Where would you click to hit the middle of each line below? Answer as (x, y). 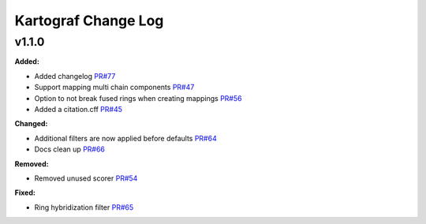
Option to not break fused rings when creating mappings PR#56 (138, 98)
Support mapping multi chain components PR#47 (114, 88)
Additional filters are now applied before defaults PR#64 (125, 138)
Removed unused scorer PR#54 (86, 178)
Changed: (31, 124)
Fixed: (25, 192)
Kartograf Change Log (89, 21)
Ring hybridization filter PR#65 (84, 207)
